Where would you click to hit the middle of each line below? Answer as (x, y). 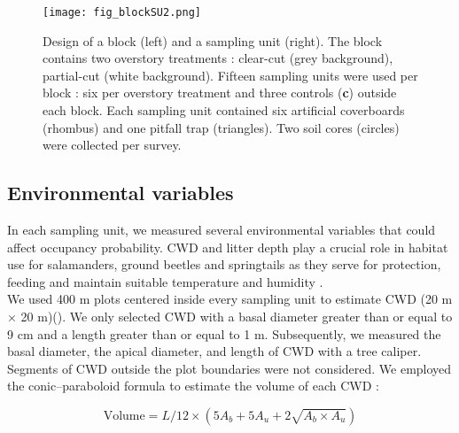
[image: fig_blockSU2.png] (122, 12)
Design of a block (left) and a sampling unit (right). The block (213, 40)
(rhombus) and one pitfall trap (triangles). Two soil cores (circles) (221, 127)
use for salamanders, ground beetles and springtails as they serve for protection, (224, 264)
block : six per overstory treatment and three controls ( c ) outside (220, 93)
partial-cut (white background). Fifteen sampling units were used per (230, 75)
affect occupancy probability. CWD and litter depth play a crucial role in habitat (228, 247)
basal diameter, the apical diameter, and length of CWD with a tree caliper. (214, 351)
